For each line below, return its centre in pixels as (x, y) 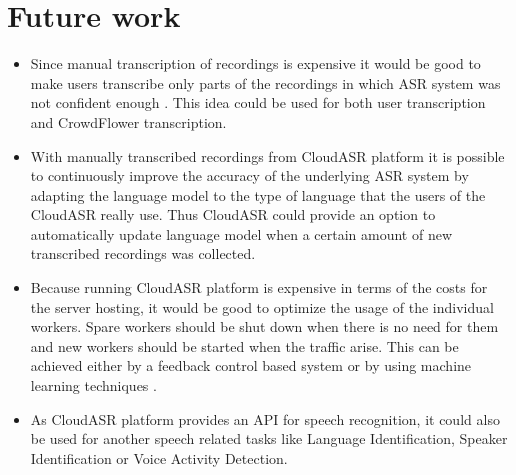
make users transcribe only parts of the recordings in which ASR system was (265, 82)
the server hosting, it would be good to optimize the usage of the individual (262, 306)
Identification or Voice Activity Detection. (159, 457)
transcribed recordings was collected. (143, 253)
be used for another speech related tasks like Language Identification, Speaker (269, 438)
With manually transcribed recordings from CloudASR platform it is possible (267, 155)
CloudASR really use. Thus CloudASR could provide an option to (233, 214)
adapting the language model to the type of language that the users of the (258, 194)
